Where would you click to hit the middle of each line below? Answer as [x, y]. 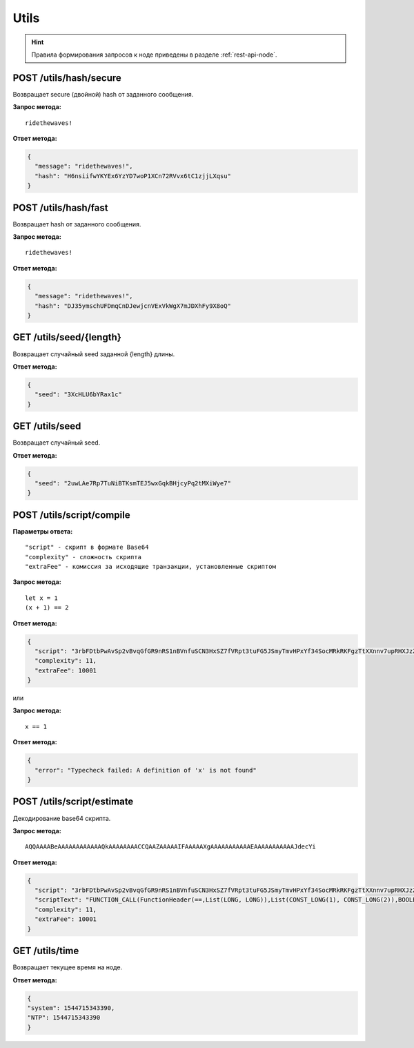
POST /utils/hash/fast [60, 207]
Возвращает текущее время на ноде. [68, 967]
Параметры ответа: [43, 531]
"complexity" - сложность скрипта [83, 557]
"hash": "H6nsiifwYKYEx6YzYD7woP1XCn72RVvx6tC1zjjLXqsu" [133, 176]
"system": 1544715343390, [71, 1008]
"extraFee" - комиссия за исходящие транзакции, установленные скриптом [150, 566]
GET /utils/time [46, 951]
